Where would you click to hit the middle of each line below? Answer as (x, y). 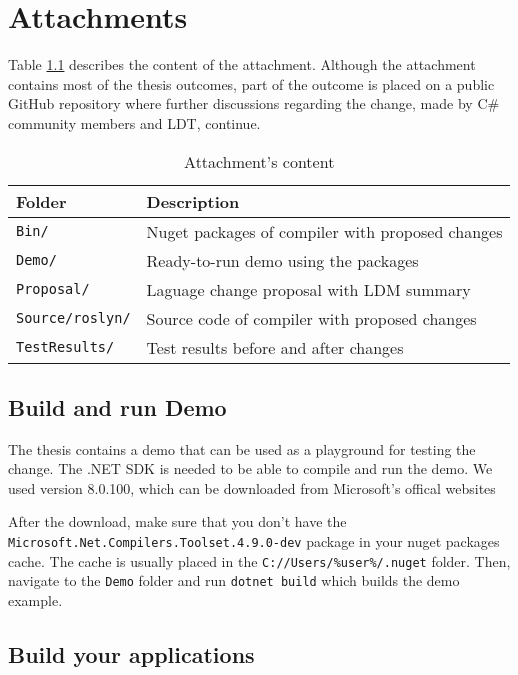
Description (193, 201)
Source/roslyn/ (73, 318)
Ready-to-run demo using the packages (282, 260)
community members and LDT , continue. (134, 122)
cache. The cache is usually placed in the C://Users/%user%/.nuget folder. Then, (259, 560)
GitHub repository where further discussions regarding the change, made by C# (254, 103)
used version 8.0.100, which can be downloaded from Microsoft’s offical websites (252, 487)
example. (35, 600)
